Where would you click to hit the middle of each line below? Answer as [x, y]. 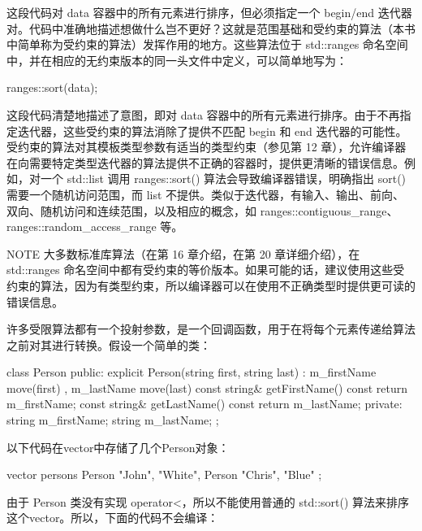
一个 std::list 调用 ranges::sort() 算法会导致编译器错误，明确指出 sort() [223, 178]
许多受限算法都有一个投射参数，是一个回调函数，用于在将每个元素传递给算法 [211, 329]
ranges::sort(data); [52, 87]
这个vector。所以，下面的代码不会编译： [113, 518]
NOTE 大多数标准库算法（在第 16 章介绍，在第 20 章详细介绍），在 [183, 253]
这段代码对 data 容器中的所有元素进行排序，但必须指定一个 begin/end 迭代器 [209, 12]
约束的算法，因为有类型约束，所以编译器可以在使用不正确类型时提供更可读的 [211, 285]
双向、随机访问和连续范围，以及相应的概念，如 [131, 210]
